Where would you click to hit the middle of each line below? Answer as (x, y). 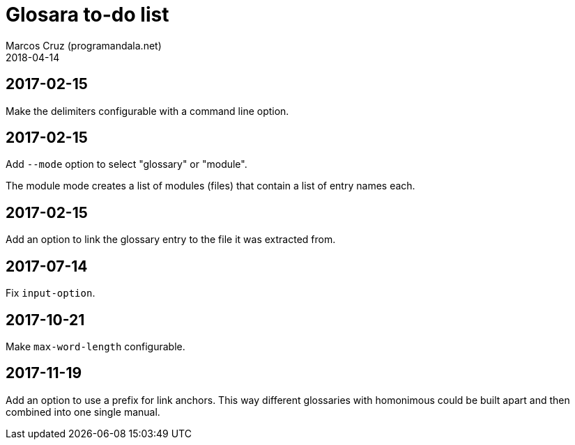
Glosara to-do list (87, 15)
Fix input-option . (51, 293)
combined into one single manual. (83, 412)
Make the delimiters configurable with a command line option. (147, 111)
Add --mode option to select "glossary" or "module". (127, 164)
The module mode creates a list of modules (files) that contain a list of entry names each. (210, 186)
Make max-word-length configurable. (95, 346)
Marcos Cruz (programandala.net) (84, 45)
